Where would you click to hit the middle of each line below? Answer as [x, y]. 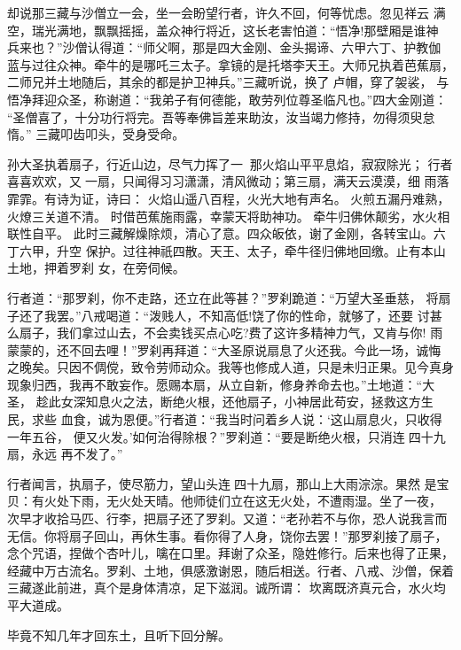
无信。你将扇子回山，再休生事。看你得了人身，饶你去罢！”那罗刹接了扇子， [227, 535]
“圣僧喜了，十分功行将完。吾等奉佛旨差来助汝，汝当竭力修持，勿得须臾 [215, 116]
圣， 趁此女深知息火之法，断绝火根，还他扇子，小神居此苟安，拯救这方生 [220, 402]
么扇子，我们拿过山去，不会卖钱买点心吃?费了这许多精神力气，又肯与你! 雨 [225, 333]
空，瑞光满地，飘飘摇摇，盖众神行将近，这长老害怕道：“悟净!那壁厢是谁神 [223, 30]
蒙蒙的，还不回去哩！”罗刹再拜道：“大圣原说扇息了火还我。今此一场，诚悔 [224, 349]
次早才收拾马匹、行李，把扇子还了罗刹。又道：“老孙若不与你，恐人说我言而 [227, 518]
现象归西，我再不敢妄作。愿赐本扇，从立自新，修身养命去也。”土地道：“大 [221, 384]
